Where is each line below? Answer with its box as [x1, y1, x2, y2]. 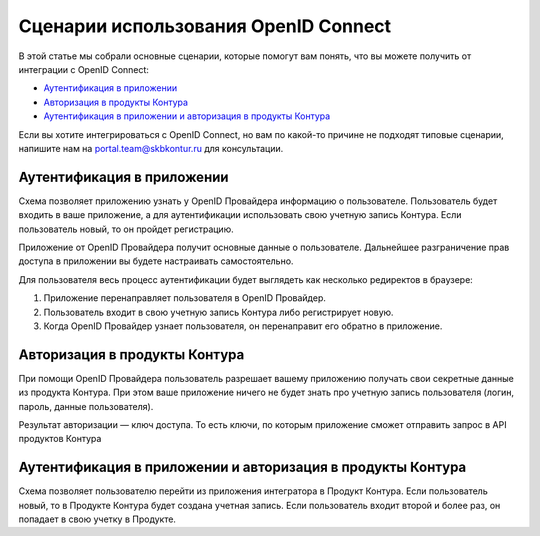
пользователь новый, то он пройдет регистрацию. [18, 223, 234, 235]
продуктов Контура [18, 433, 102, 445]
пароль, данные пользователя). [18, 400, 154, 412]
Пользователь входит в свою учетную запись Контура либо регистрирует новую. [43, 306, 394, 318]
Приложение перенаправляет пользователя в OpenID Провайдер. [43, 292, 327, 304]
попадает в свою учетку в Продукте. [18, 513, 177, 525]
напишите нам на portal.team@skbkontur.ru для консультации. [18, 142, 284, 154]
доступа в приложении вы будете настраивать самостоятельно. [18, 255, 294, 267]
